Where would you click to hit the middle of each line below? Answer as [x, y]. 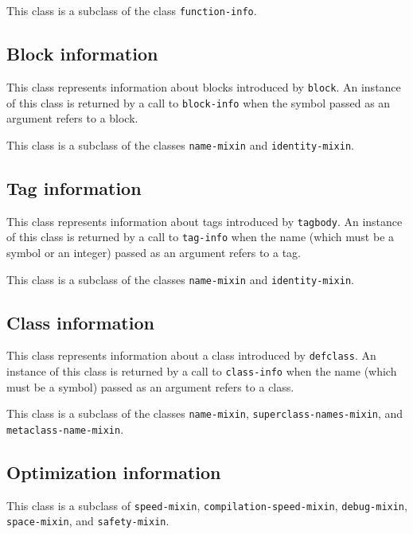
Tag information [74, 187]
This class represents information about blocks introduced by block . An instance [204, 86]
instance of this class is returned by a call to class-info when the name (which [202, 371]
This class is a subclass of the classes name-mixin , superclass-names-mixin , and [205, 413]
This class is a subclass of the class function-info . [132, 10]
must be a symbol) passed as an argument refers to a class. [150, 386]
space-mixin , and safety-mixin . [88, 521]
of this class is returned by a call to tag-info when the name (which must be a [201, 237]
